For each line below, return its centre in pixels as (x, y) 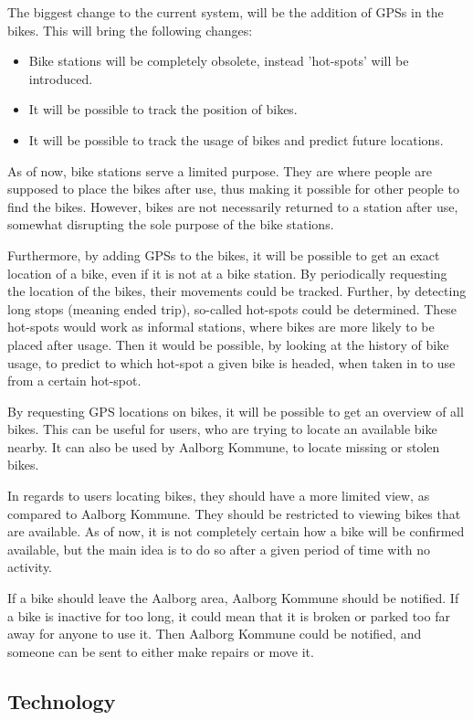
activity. (30, 567)
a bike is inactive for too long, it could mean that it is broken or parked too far (229, 615)
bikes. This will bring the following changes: (130, 30)
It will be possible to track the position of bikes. (163, 109)
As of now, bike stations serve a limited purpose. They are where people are (220, 170)
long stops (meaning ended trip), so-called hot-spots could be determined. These (232, 308)
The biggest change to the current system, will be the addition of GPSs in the (226, 12)
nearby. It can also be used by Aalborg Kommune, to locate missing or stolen (224, 446)
